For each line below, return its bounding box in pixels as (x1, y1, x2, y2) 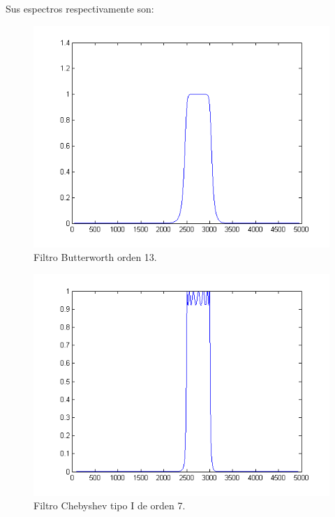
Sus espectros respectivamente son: (6, 1, 154, 15)
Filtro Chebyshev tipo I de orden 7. (33, 498, 186, 513)
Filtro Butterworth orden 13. (33, 250, 157, 264)
